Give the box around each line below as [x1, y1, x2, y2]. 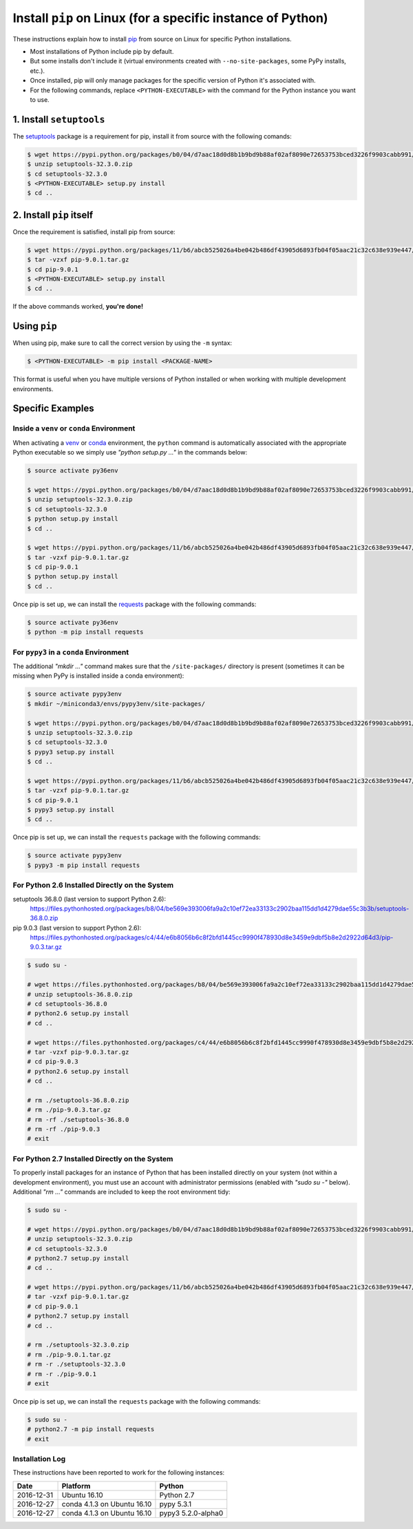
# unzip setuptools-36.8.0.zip [27, 990, 134, 998]
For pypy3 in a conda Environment [12, 647, 129, 657]
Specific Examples [12, 403, 94, 415]
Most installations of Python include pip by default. [30, 47, 174, 55]
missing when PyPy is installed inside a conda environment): [12, 672, 184, 680]
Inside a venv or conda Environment [12, 424, 136, 433]
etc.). [30, 66, 45, 75]
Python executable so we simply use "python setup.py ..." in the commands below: [12, 448, 248, 457]
